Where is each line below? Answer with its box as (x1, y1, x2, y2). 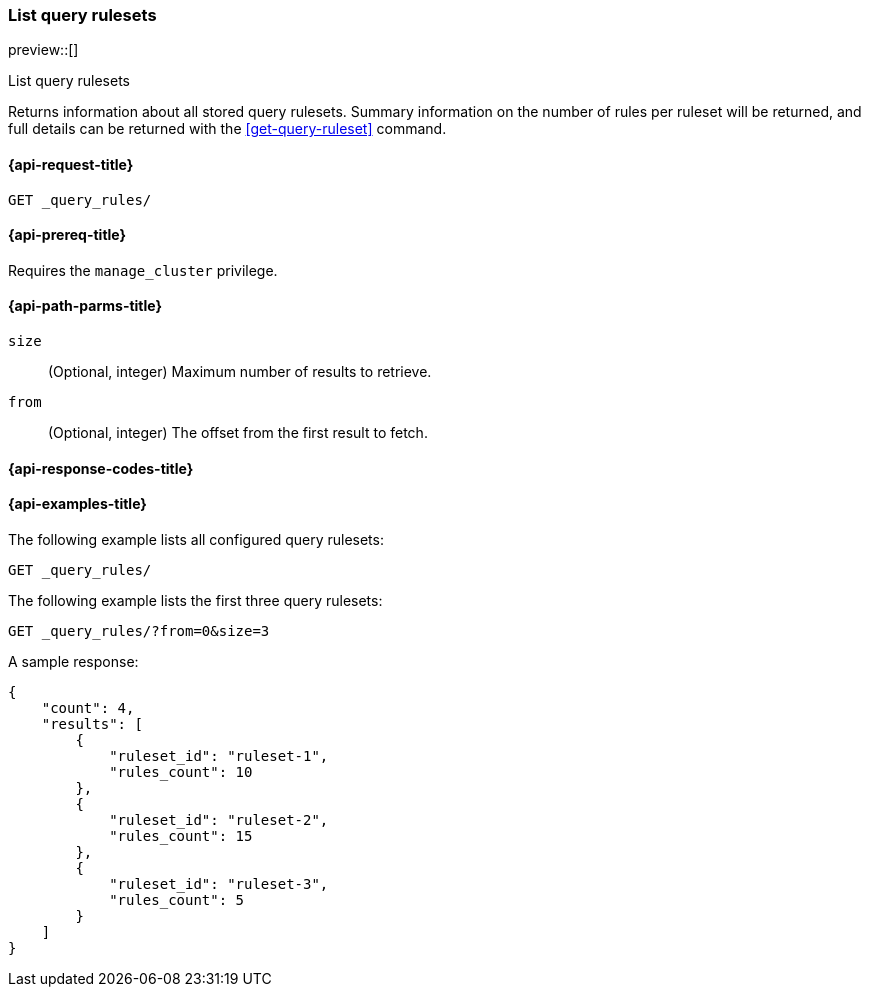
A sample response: (8, 652, 139, 670)
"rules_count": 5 (109, 891, 245, 908)
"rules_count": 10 (109, 763, 253, 780)
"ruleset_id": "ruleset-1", (109, 747, 329, 764)
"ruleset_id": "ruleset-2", (109, 811, 329, 828)
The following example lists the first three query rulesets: (8, 591, 383, 609)
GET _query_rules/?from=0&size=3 (8, 622, 270, 639)
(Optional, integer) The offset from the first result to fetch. (48, 424, 428, 442)
